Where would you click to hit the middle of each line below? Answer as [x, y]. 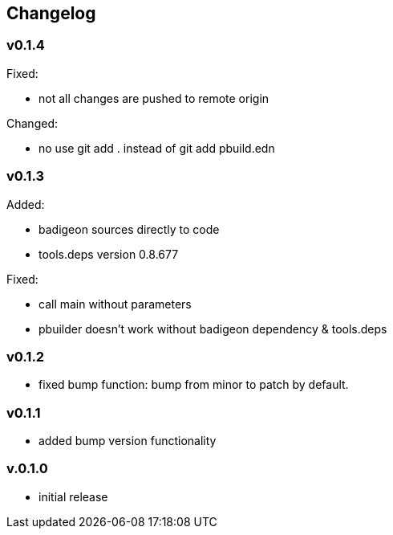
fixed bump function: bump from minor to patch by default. [194, 385]
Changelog [51, 13]
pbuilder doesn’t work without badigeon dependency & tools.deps [213, 329]
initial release [73, 496]
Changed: [32, 123]
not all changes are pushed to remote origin [154, 98]
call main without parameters [115, 304]
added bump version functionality [128, 441]
